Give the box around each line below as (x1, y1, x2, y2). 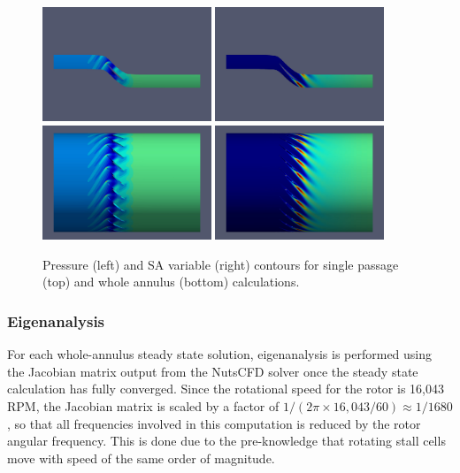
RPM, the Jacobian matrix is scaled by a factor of (7, 396, 280, 415)
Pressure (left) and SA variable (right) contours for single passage (42, 255, 399, 273)
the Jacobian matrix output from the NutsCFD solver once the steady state (7, 362, 418, 380)
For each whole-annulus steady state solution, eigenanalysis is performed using (7, 345, 433, 363)
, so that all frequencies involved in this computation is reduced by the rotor (7, 414, 421, 432)
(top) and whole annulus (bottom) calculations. (42, 272, 300, 291)
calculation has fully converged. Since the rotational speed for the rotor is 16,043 (7, 379, 444, 398)
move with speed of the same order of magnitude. (7, 448, 275, 467)
